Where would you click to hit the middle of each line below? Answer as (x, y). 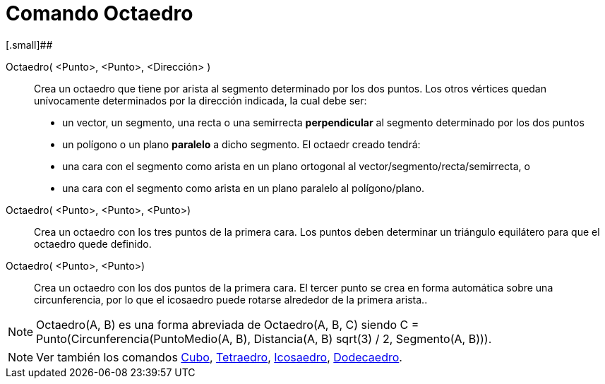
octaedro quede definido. (93, 244)
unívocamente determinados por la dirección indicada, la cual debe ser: (200, 100)
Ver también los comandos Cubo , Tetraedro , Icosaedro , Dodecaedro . (219, 357)
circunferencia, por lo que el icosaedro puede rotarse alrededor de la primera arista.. (231, 299)
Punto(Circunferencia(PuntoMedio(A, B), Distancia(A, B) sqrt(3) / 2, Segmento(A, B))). (264, 338)
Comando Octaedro (100, 13)
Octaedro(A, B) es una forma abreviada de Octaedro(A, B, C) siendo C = (228, 324)
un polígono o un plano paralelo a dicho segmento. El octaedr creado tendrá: (241, 144)
